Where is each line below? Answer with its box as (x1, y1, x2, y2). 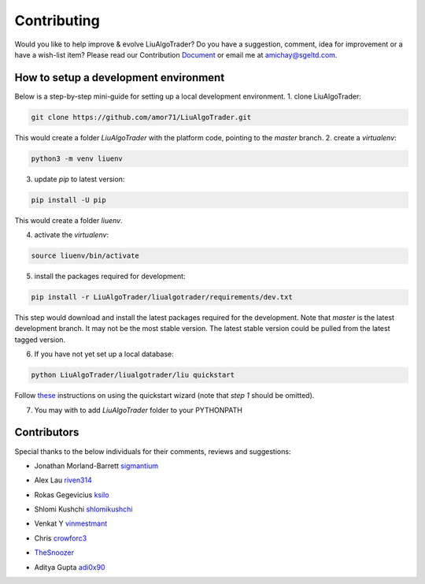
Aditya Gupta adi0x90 (34, 562, 105, 571)
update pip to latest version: (34, 174, 125, 184)
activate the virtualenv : (34, 230, 109, 240)
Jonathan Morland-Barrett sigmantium (34, 461, 159, 471)
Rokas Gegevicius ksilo (34, 489, 109, 500)
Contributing (14, 12, 100, 29)
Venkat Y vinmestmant (34, 519, 108, 528)
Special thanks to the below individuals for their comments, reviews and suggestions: (14, 446, 291, 456)
